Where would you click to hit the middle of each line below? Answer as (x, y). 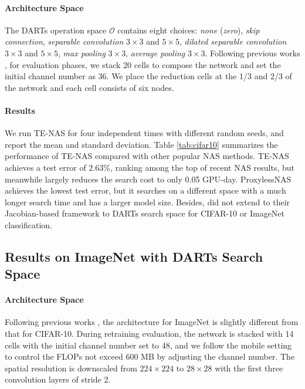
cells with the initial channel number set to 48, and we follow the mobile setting (148, 345)
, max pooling (82, 53)
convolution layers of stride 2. (58, 379)
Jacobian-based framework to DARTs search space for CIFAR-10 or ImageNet (145, 213)
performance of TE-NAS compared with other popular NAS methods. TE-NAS (147, 156)
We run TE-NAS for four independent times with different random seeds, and (144, 133)
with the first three (249, 368)
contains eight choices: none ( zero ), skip (189, 30)
